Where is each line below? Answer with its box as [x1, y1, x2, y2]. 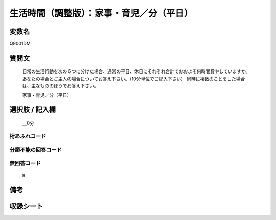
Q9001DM [9, 41, 31, 47]
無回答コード [9, 160, 41, 167]
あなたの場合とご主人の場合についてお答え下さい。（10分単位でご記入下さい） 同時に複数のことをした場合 [22, 76, 245, 82]
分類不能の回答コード [9, 146, 62, 153]
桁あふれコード [9, 133, 47, 140]
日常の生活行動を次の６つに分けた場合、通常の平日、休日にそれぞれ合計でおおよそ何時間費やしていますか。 [22, 68, 250, 75]
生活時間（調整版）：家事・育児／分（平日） [9, 8, 194, 19]
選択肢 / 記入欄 [9, 105, 56, 114]
